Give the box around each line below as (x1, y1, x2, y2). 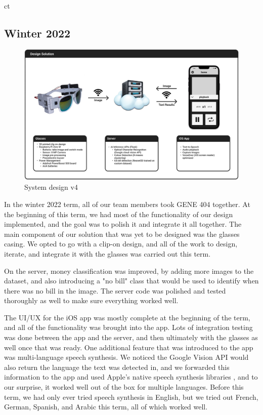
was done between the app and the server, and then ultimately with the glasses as (4, 332, 258, 343)
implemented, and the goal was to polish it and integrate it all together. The (4, 219, 242, 229)
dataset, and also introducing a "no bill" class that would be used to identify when (4, 275, 259, 286)
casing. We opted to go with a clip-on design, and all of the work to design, (4, 238, 238, 249)
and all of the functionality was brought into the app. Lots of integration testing (4, 322, 253, 333)
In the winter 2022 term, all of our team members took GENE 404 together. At (4, 198, 250, 209)
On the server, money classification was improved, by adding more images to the (4, 265, 254, 276)
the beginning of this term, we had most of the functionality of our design (4, 209, 233, 219)
